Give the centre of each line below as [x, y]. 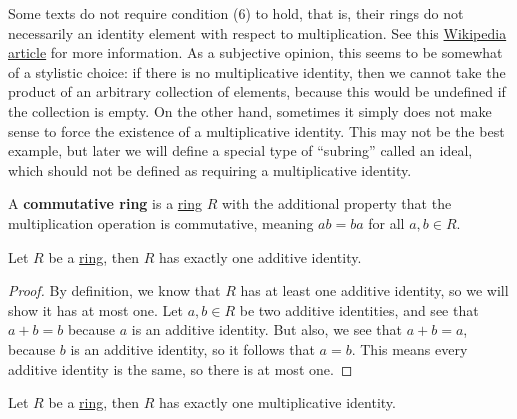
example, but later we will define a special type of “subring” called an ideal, [240, 150]
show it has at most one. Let [95, 309]
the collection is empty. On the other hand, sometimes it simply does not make [250, 110]
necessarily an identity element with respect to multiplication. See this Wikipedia [257, 32]
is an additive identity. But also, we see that [267, 329]
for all [386, 222]
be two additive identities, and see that [359, 309]
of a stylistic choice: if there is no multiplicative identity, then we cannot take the [257, 71]
